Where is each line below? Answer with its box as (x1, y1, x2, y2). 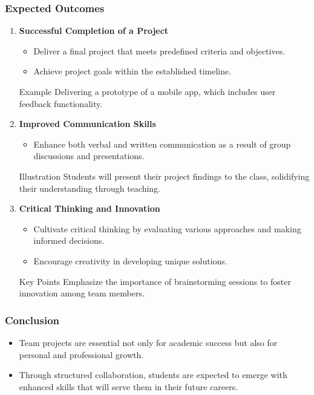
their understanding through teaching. (19, 181, 160, 194)
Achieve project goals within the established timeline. (33, 65, 232, 77)
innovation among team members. (19, 287, 145, 299)
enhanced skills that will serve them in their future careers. (19, 380, 238, 393)
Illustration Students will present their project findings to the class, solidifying (19, 169, 310, 182)
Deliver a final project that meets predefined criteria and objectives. (33, 44, 286, 57)
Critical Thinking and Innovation (19, 202, 160, 215)
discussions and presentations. (33, 149, 145, 162)
